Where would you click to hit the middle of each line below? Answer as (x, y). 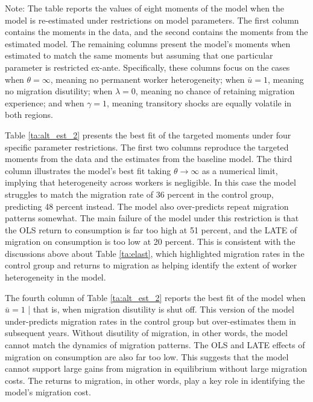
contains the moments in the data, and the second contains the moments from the (156, 32)
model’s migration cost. (48, 392)
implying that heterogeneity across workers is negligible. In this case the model (150, 182)
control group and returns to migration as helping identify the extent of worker (151, 265)
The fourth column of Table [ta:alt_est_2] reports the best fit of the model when (155, 297)
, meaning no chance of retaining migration (215, 91)
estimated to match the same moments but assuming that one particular (139, 55)
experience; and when (45, 102)
